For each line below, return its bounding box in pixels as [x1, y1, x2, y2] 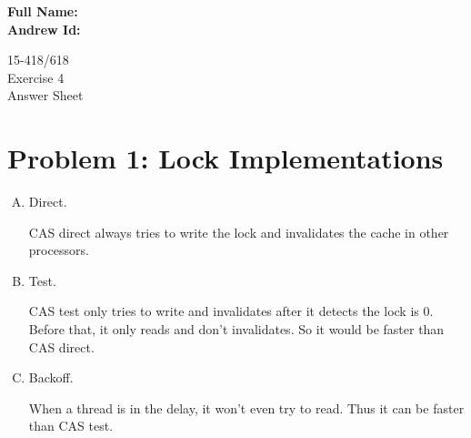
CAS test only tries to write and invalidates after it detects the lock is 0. [28, 301, 434, 321]
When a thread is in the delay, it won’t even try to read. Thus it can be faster [28, 398, 465, 417]
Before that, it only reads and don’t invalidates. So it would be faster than [28, 320, 445, 339]
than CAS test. [28, 416, 114, 435]
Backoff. [28, 368, 74, 387]
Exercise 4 [7, 67, 65, 87]
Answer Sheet [7, 86, 84, 105]
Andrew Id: [7, 19, 81, 38]
